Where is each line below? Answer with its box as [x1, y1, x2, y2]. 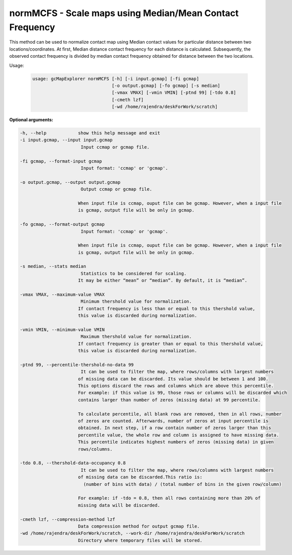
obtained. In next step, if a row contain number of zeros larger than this [78, 425, 271, 431]
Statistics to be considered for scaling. [80, 270, 187, 276]
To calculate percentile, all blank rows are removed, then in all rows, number [78, 411, 282, 417]
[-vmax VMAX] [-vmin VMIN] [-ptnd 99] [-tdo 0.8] [111, 90, 236, 95]
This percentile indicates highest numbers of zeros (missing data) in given [78, 439, 274, 445]
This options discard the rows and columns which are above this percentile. [78, 383, 274, 389]
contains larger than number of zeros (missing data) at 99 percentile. [78, 397, 261, 402]
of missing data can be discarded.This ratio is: [78, 474, 203, 480]
